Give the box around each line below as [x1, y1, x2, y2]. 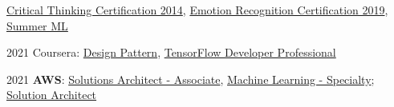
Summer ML [6, 17, 68, 34]
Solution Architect [6, 86, 97, 103]
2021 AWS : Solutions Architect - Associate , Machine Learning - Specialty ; [6, 70, 375, 87]
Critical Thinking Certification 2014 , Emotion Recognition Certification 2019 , [6, 2, 388, 18]
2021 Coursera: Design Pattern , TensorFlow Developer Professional [6, 44, 336, 61]
